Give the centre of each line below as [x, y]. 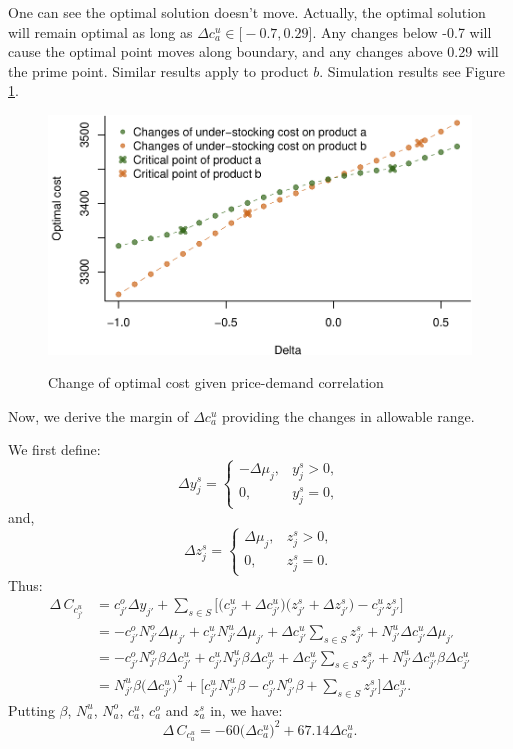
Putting [31, 709]
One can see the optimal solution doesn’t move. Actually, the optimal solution [247, 12]
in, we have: [246, 709]
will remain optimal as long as [100, 31]
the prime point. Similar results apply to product [158, 70]
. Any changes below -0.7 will [402, 31]
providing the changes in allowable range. [348, 415]
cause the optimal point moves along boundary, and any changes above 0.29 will [253, 51]
